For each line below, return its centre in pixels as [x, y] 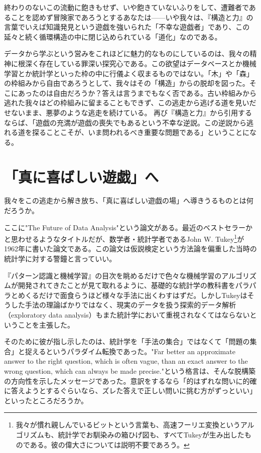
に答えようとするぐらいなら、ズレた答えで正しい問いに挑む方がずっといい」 [130, 391]
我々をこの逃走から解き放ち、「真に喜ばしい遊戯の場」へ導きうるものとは [125, 200]
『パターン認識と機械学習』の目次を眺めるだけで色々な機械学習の [113, 275]
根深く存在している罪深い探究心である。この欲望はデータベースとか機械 [137, 63]
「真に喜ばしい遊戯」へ [82, 176]
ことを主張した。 [46, 324]
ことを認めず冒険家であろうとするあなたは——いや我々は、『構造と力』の [132, 17]
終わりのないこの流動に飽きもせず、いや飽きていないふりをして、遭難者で [126, 7]
